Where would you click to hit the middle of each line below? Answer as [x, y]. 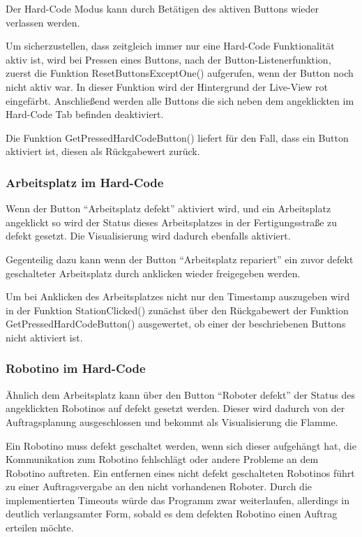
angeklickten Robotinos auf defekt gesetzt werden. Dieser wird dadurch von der [175, 408]
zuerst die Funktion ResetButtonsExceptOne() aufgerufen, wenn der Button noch [180, 73]
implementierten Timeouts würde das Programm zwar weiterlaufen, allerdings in [178, 500]
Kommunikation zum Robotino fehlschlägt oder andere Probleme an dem [162, 459]
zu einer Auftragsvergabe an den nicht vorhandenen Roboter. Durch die [159, 486]
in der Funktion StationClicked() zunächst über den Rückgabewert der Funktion [177, 310]
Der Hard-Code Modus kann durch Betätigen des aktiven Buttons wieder [162, 8]
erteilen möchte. [40, 528]
